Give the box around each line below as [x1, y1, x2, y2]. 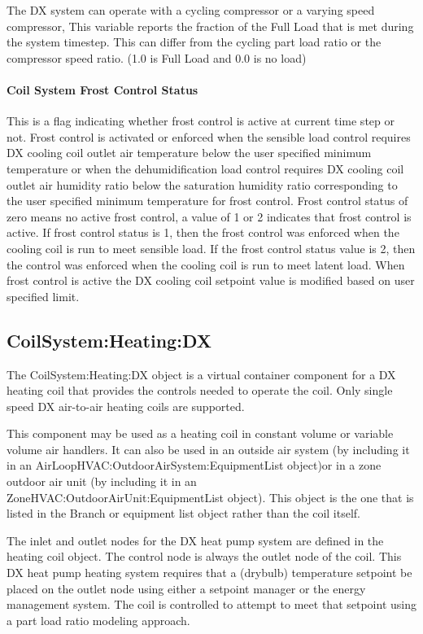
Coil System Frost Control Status [7, 81, 198, 98]
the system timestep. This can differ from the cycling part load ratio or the [7, 33, 382, 50]
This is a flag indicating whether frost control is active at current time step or [7, 112, 395, 129]
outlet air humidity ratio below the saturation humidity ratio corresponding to [7, 176, 398, 193]
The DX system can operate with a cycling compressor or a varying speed [7, 2, 375, 18]
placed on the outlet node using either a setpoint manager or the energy [7, 579, 366, 597]
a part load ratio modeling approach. [7, 611, 190, 628]
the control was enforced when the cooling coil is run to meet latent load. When [7, 256, 405, 273]
